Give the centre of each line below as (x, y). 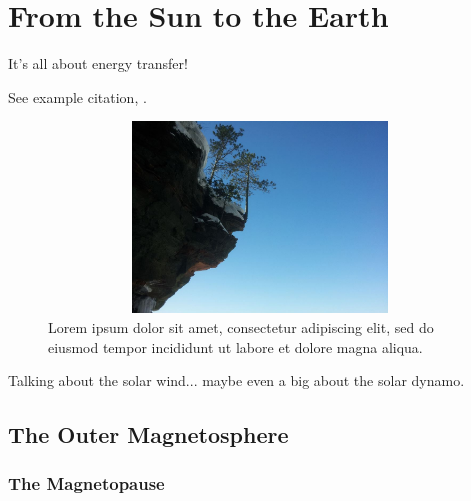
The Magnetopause (86, 483)
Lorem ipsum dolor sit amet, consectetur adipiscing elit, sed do (241, 326)
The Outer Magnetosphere (148, 434)
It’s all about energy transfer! (98, 63)
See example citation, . (77, 96)
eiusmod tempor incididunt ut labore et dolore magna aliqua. (235, 346)
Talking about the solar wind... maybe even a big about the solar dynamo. (236, 380)
